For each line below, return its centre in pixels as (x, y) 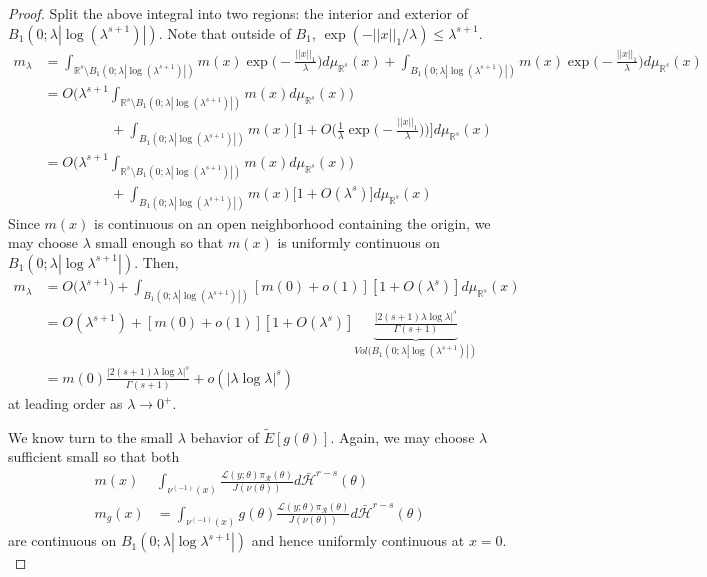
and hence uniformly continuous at (358, 540)
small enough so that (159, 242)
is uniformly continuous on (359, 242)
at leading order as (65, 403)
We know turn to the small (91, 436)
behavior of (225, 436)
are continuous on (62, 540)
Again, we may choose (406, 436)
